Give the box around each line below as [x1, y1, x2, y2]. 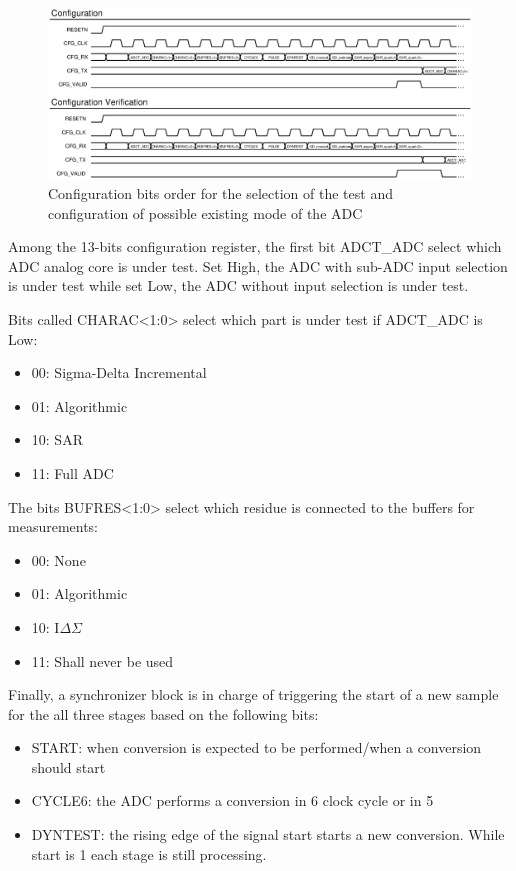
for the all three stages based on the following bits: [8, 703, 319, 724]
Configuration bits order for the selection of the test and [48, 183, 393, 204]
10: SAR [31, 429, 83, 450]
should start [31, 756, 106, 777]
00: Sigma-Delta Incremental [31, 362, 207, 383]
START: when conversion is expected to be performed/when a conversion [31, 737, 482, 758]
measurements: [8, 516, 99, 537]
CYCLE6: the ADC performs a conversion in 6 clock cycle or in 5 [31, 790, 434, 811]
